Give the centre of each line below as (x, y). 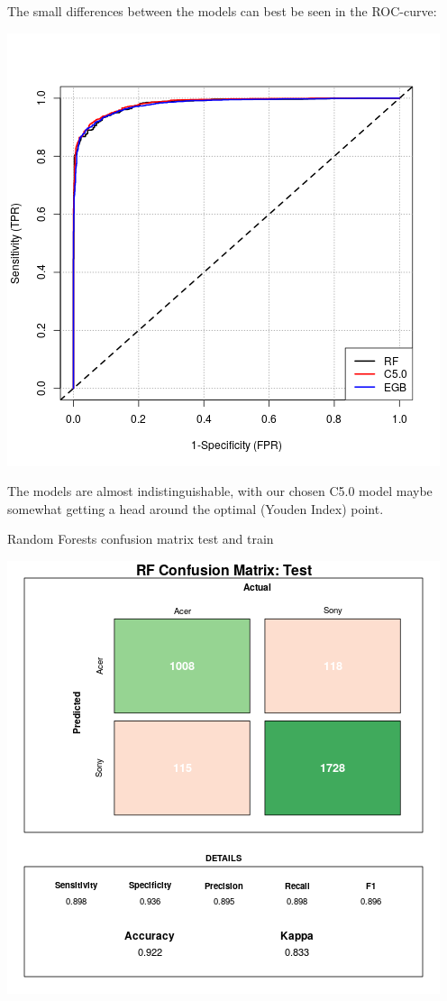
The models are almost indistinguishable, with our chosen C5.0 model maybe (220, 491)
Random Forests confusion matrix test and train (141, 539)
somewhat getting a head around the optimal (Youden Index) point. (196, 508)
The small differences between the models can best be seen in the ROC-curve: (222, 11)
